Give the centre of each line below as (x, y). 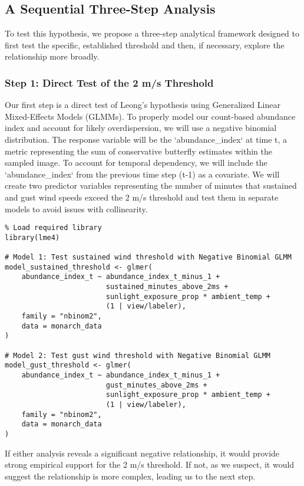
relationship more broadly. (52, 56)
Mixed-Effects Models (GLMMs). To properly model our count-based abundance (150, 116)
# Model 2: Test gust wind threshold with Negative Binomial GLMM (138, 355)
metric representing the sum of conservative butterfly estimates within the (138, 151)
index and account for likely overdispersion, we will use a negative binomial (141, 128)
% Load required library (53, 228)
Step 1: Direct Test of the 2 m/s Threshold (109, 82)
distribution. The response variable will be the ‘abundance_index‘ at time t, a (146, 139)
